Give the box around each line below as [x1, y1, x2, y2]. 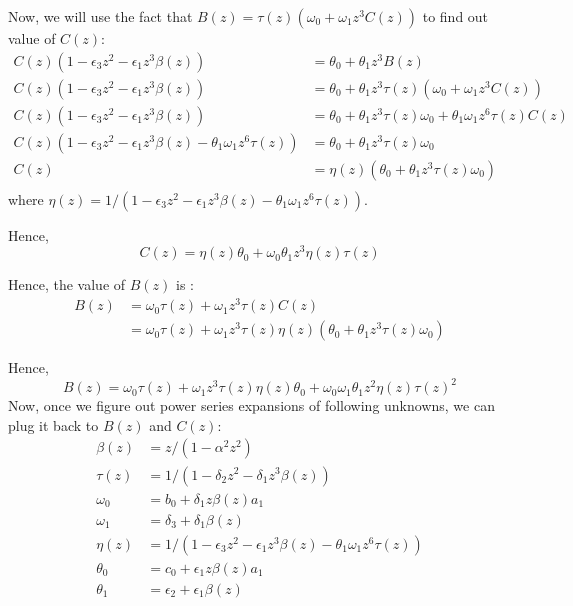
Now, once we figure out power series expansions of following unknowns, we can [8, 395, 495, 416]
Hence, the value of [8, 274, 126, 295]
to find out [422, 6, 489, 26]
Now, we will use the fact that [8, 6, 193, 26]
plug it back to [8, 414, 99, 435]
